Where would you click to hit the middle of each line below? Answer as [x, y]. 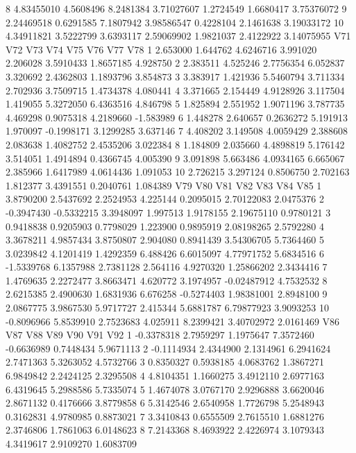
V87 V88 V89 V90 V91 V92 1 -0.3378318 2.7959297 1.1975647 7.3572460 [160, 335]
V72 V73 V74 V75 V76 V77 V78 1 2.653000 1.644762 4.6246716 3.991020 [161, 49]
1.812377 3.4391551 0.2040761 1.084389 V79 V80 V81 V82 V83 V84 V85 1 [164, 185]
